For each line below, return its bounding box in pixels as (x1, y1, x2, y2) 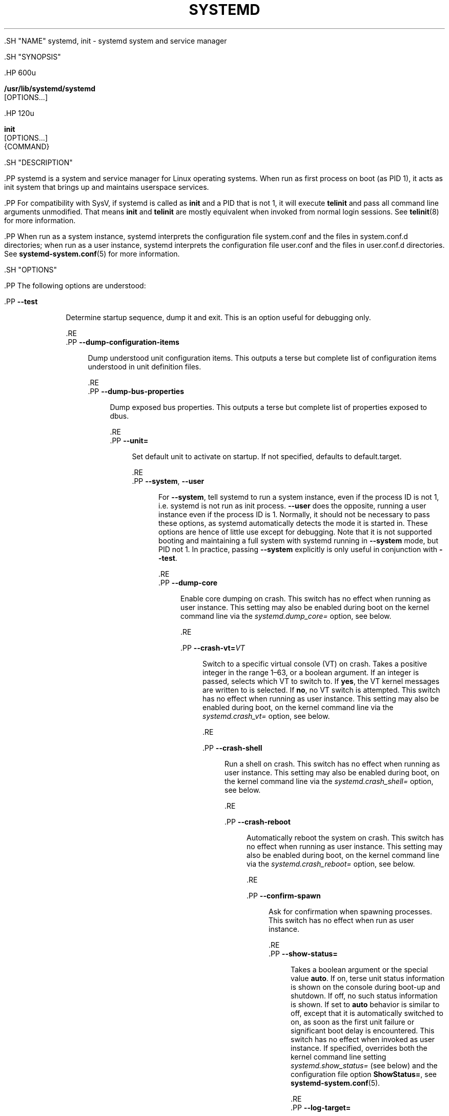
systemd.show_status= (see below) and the (291, 1061, 438, 1070)
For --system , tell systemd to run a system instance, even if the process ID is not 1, (158, 492, 439, 501)
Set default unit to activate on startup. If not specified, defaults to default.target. (132, 452, 402, 461)
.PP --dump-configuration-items (66, 337, 179, 346)
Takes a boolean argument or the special (291, 965, 428, 974)
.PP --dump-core (158, 578, 218, 587)
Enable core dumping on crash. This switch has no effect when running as (180, 594, 431, 603)
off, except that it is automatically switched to (291, 1008, 443, 1017)
